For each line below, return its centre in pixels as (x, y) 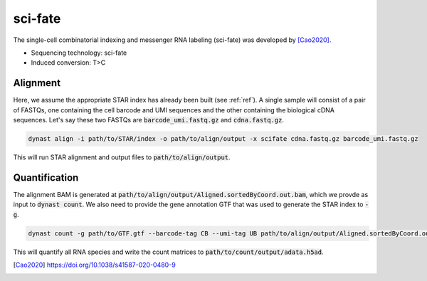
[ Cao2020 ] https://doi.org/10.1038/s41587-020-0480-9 (94, 265)
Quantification (46, 177)
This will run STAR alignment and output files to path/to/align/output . (122, 157)
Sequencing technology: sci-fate (79, 53)
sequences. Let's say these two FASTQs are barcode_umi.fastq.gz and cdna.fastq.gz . (149, 120)
